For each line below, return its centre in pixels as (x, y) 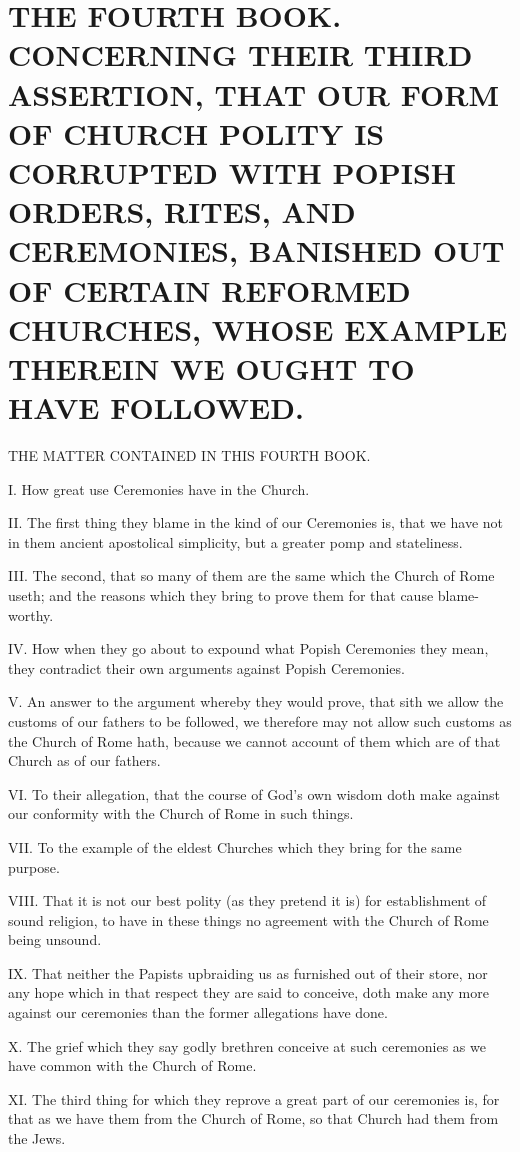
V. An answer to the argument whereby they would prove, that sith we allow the (256, 701)
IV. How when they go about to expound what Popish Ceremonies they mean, (248, 648)
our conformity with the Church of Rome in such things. (181, 813)
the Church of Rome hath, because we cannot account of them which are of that (254, 740)
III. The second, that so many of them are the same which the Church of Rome (251, 575)
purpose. (34, 866)
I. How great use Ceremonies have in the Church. (159, 488)
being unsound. (55, 939)
